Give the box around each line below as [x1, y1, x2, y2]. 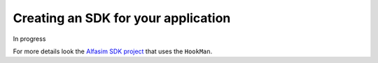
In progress [13, 35, 46, 43]
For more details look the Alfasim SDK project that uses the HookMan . [13, 47, 213, 55]
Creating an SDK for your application [13, 10, 231, 26]
